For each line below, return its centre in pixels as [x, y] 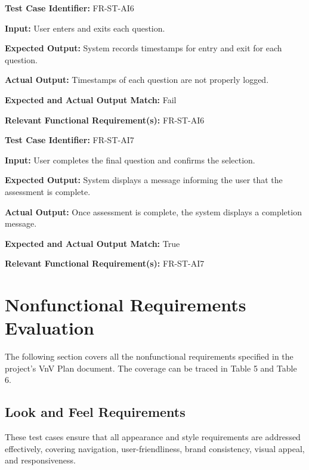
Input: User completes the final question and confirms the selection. [130, 160]
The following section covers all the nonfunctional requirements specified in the [149, 356]
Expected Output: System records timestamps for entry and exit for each [143, 48]
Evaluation [50, 328]
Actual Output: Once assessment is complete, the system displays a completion [153, 211]
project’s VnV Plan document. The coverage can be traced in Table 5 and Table [151, 368]
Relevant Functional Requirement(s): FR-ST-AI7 [105, 263]
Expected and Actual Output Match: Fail [91, 99]
